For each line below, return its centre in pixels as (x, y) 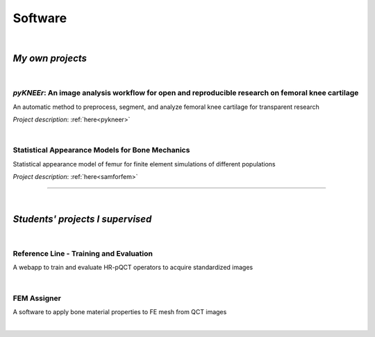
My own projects (50, 59)
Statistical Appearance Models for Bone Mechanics (101, 150)
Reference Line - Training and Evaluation (83, 253)
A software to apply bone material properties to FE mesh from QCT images (120, 311)
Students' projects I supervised (82, 219)
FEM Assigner (37, 298)
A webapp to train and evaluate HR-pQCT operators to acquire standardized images (133, 268)
